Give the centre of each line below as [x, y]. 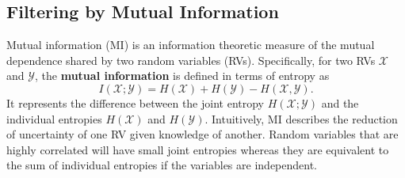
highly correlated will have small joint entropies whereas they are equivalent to [198, 149]
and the [340, 102]
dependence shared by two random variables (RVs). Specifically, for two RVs [191, 60]
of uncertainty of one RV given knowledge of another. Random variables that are [202, 134]
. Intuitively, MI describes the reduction [301, 118]
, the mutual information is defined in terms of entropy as [182, 76]
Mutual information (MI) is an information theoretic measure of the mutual [191, 45]
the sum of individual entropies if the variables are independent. [162, 165]
